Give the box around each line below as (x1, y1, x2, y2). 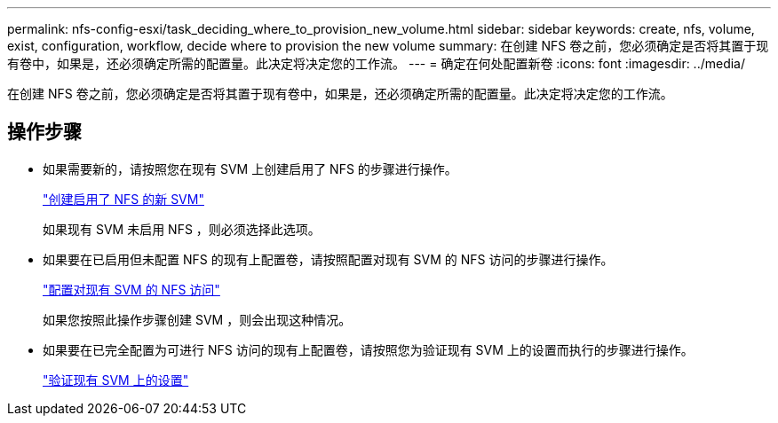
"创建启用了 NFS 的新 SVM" (43, 191, 204, 207)
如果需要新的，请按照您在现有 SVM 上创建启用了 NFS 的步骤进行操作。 (43, 161, 457, 176)
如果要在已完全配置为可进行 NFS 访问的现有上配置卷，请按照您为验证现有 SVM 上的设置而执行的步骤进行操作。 (43, 341, 694, 357)
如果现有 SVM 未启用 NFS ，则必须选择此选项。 (43, 221, 321, 237)
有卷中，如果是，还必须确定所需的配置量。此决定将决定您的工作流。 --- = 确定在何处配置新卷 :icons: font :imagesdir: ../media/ (7, 56, 746, 71)
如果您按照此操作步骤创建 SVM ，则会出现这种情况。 (43, 311, 352, 327)
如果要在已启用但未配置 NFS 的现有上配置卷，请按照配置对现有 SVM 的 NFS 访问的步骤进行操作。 (43, 251, 614, 267)
